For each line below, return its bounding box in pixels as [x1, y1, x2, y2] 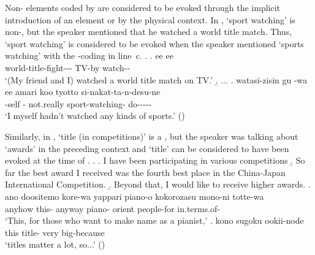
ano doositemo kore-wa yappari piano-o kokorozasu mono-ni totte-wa [5, 189, 264, 202]
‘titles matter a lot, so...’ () [5, 238, 105, 251]
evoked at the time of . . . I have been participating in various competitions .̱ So [5, 154, 305, 167]
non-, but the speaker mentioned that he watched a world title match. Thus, [5, 25, 292, 38]
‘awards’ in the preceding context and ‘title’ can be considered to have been [5, 142, 289, 154]
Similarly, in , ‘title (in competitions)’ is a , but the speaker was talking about [5, 129, 298, 142]
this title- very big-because [5, 226, 105, 238]
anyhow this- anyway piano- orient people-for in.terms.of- [5, 202, 221, 215]
